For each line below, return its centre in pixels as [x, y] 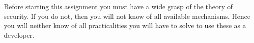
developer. [19, 35]
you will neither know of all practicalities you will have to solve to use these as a [125, 25]
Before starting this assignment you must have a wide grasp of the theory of [118, 6]
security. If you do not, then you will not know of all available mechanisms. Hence [127, 16]
